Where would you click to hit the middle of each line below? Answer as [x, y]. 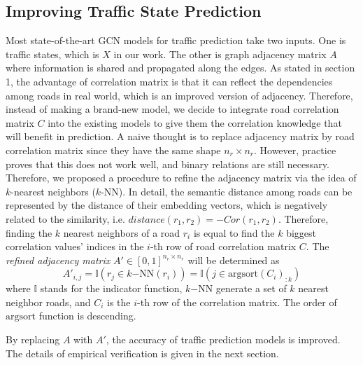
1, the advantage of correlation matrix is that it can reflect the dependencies [169, 81]
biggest [301, 232]
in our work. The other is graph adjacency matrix [220, 54]
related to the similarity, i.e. [65, 218]
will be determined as [234, 260]
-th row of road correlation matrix [223, 246]
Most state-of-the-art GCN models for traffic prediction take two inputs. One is [176, 40]
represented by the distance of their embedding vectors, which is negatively [167, 205]
